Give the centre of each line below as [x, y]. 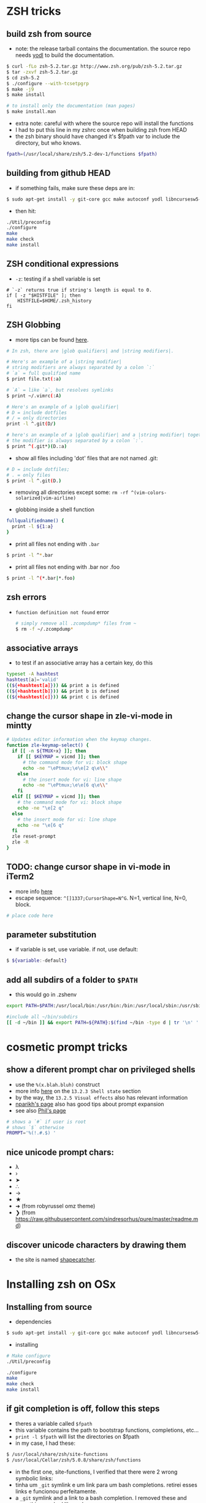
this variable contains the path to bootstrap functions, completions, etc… [107, 1430]
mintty [19, 725]
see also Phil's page [40, 1110]
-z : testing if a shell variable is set [58, 279]
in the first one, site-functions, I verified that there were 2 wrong [96, 1472]
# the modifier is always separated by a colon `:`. [75, 441]
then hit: [26, 211]
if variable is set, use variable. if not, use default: [77, 949]
